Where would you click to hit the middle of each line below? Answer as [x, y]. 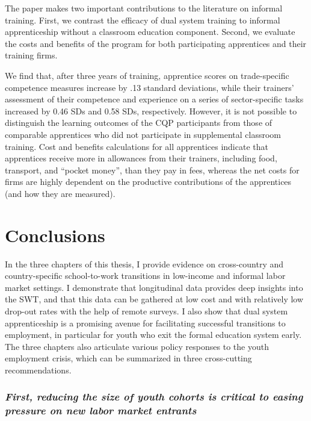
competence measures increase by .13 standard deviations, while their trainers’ [149, 87]
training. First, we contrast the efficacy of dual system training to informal [143, 20]
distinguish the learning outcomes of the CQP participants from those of [139, 123]
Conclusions [55, 235]
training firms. [31, 55]
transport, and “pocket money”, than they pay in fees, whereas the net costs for [152, 170]
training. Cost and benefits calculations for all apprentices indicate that [137, 146]
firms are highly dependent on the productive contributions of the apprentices [148, 182]
